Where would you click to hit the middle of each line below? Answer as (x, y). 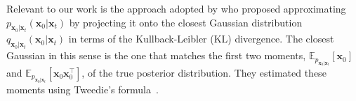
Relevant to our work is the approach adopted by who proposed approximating (176, 8)
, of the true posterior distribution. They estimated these (204, 72)
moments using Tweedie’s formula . (83, 89)
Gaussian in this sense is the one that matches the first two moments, (156, 55)
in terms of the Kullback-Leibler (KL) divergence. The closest (201, 39)
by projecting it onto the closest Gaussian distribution (186, 22)
